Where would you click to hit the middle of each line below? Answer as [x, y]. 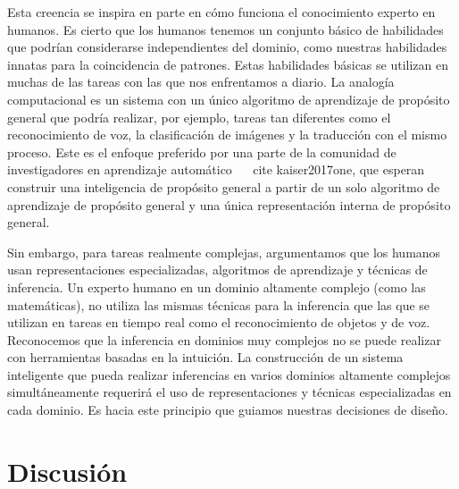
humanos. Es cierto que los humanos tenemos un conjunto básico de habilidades [225, 29]
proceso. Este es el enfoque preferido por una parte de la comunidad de [202, 152]
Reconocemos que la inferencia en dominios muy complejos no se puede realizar [224, 339]
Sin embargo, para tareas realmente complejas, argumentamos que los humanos [224, 252]
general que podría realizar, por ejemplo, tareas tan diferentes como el [199, 117]
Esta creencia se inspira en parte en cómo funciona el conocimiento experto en [221, 12]
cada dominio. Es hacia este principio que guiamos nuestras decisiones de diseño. [228, 410]
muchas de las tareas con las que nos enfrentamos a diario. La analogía [201, 82]
